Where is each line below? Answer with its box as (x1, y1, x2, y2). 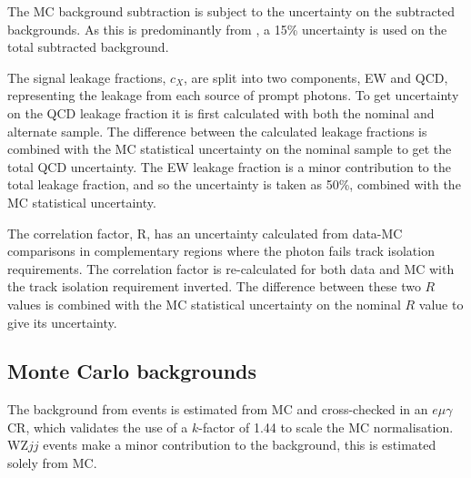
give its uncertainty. (7, 312, 117, 331)
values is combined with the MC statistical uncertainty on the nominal (7, 294, 401, 313)
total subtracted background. (7, 37, 169, 56)
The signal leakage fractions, (7, 67, 166, 86)
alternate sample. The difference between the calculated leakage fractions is (7, 121, 427, 140)
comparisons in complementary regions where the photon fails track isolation (7, 241, 435, 260)
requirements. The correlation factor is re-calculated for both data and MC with (7, 259, 455, 278)
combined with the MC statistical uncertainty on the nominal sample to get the (7, 139, 452, 158)
